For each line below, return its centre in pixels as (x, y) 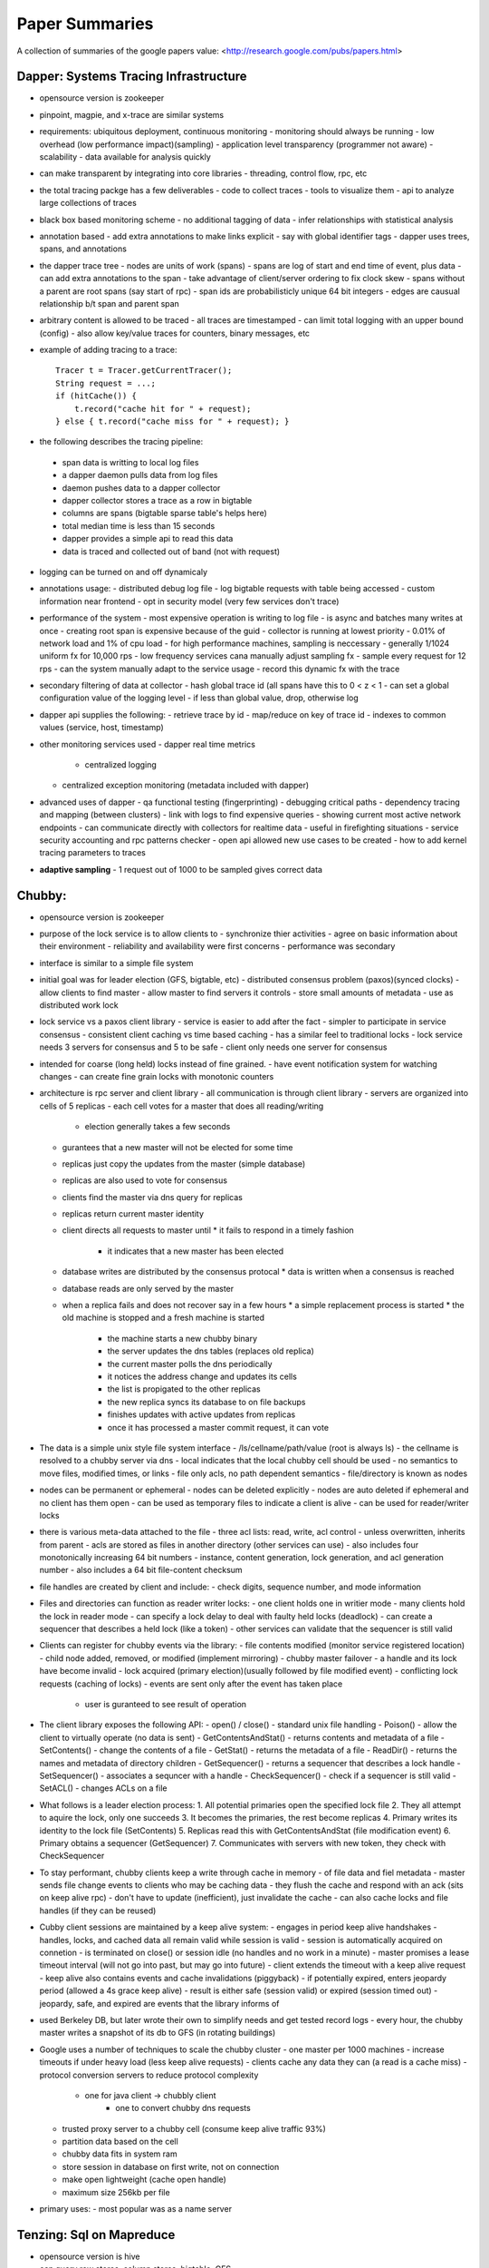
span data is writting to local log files (130, 462)
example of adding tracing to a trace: (108, 350)
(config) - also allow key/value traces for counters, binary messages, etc (175, 333)
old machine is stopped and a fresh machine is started (163, 1318)
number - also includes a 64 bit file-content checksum (141, 1570)
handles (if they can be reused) (98, 1911)
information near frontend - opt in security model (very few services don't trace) (189, 601)
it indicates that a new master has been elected (196, 1251)
